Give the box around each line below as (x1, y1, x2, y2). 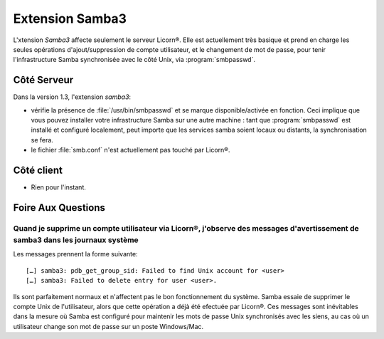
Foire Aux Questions (13, 202, 106, 214)
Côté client (13, 165, 63, 176)
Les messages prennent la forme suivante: (13, 250, 138, 259)
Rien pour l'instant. (31, 183, 87, 192)
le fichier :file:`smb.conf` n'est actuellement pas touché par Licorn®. (31, 146, 230, 155)
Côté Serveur (13, 74, 74, 86)
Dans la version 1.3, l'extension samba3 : (13, 93, 132, 101)
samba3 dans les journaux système (13, 235, 139, 245)
